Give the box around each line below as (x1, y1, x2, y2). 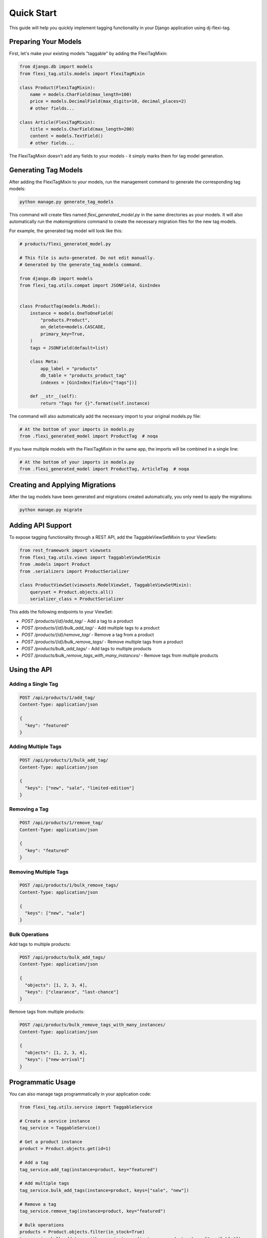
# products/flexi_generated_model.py (19, 241, 111, 247)
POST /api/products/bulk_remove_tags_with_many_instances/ (19, 1022, 166, 1028)
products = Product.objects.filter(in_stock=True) (19, 1229, 145, 1235)
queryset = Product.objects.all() (30, 589, 114, 595)
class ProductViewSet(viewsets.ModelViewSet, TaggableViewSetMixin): (19, 582, 192, 588)
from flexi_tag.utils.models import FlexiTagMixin (19, 71, 145, 76)
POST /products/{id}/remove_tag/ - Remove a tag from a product (21, 632, 154, 638)
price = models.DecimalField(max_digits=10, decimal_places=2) (30, 99, 187, 104)
